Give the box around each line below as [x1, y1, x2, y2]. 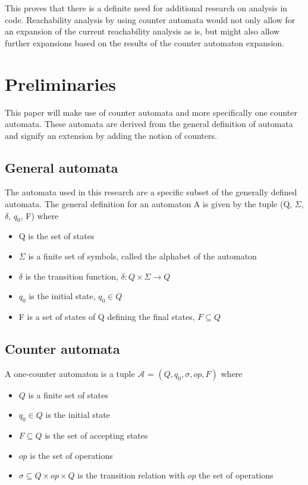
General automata [5, 158, 118, 176]
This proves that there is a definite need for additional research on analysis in [5, 2, 288, 14]
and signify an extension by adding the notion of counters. [5, 129, 217, 141]
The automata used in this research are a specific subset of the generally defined [5, 186, 297, 198]
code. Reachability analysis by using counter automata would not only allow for [5, 13, 296, 26]
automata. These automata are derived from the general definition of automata [5, 118, 293, 130]
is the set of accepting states [45, 429, 148, 442]
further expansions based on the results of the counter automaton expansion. [5, 36, 285, 49]
